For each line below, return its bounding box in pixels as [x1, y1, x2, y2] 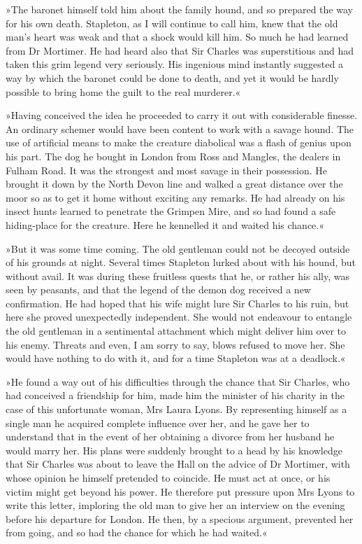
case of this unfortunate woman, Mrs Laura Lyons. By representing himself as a [6, 402, 347, 417]
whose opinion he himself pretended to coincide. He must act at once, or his [6, 470, 331, 484]
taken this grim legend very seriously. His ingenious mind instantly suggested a [6, 57, 343, 71]
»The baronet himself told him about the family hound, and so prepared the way [6, 2, 353, 16]
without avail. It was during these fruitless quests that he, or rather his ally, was [6, 268, 349, 283]
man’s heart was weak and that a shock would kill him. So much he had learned [6, 29, 349, 44]
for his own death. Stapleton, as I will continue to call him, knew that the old [6, 15, 338, 30]
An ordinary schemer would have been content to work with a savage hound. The [6, 121, 354, 136]
